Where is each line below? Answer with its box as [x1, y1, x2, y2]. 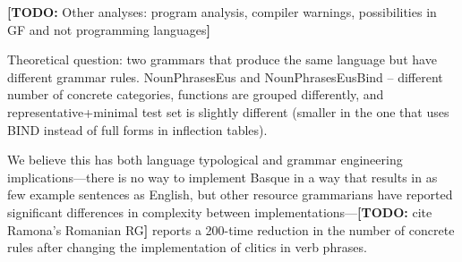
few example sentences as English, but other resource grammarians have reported [7, 185, 453, 204]
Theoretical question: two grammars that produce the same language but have [7, 50, 437, 69]
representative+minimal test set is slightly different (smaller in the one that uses [7, 102, 449, 121]
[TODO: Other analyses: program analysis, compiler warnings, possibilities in [7, 3, 437, 21]
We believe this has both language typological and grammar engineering [7, 150, 403, 169]
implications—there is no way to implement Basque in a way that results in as [7, 167, 438, 186]
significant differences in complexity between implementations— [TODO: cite [7, 202, 432, 221]
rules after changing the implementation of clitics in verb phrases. [7, 238, 367, 257]
